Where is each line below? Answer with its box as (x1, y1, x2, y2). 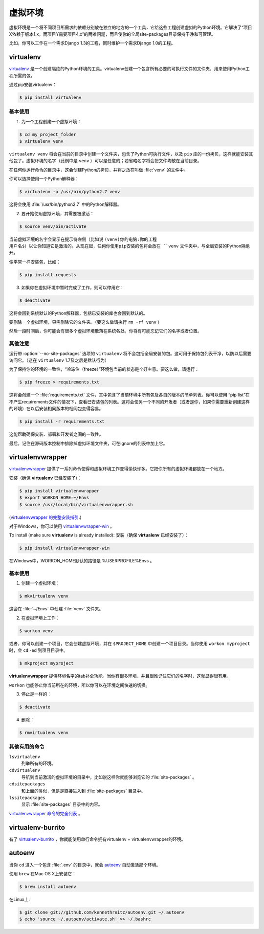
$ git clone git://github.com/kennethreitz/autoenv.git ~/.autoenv (19, 910, 185, 915)
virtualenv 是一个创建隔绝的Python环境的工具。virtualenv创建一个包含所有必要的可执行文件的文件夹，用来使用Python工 (9, 66, 250, 72)
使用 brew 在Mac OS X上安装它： (9, 870, 77, 876)
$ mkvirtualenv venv (19, 593, 68, 599)
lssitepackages (9, 795, 46, 801)
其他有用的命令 (9, 743, 44, 750)
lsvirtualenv (9, 754, 41, 759)
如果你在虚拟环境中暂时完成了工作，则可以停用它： (21, 284, 124, 290)
